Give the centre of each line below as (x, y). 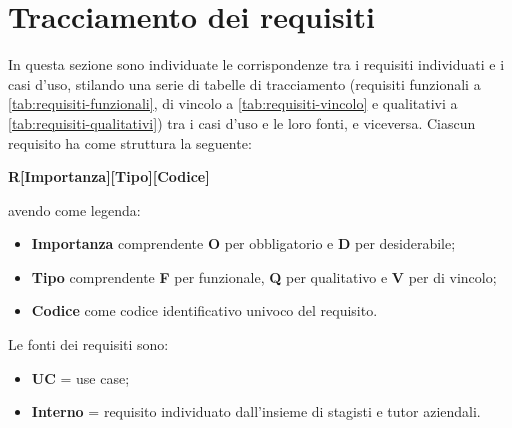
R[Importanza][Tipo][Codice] (109, 176)
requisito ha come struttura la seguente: (130, 142)
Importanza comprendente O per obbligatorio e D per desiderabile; (243, 243)
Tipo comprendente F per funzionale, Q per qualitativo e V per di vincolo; (264, 276)
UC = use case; (80, 377)
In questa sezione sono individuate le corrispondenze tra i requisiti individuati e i (256, 64)
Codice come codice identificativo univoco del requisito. (204, 310)
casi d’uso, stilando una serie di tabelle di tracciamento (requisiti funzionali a (244, 83)
